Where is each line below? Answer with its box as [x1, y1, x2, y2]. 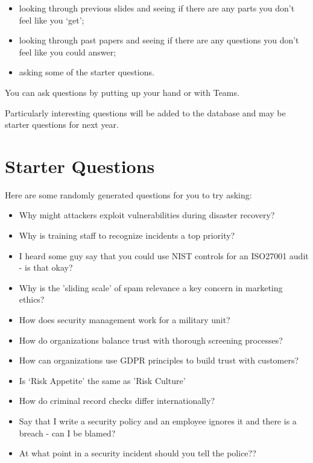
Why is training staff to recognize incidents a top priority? [19, 229, 235, 242]
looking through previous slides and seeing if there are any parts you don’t [19, 2, 295, 14]
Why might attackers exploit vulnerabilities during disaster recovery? [19, 209, 275, 221]
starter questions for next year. [5, 118, 119, 131]
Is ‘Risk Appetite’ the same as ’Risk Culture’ [19, 374, 186, 386]
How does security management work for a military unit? [19, 313, 230, 326]
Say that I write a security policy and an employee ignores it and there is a [19, 415, 297, 427]
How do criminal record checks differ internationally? [19, 394, 215, 407]
